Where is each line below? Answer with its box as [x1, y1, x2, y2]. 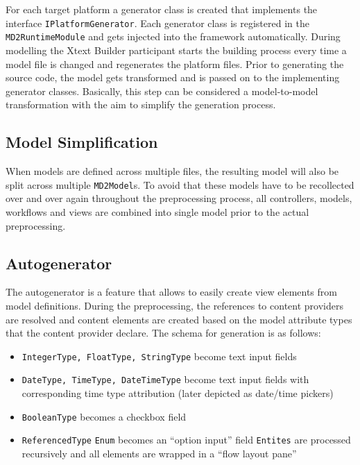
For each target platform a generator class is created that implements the [6, 2, 318, 16]
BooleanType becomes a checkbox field [22, 409, 187, 423]
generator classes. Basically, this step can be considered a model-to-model [6, 83, 318, 98]
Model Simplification [6, 131, 158, 153]
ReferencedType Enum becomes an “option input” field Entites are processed [22, 432, 351, 447]
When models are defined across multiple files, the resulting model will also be [6, 164, 339, 178]
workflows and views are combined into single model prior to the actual [6, 204, 309, 219]
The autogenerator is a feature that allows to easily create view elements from [6, 285, 337, 299]
